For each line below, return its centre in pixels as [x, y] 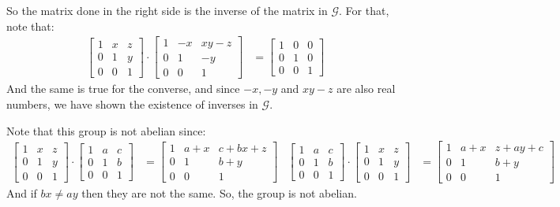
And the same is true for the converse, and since [123, 89]
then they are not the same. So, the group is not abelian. [219, 193]
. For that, [364, 10]
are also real [366, 89]
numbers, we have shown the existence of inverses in [132, 103]
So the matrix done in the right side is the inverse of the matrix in [167, 10]
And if [22, 193]
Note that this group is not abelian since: [106, 130]
